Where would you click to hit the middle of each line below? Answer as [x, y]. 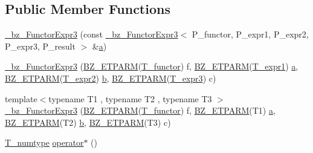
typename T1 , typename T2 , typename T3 [130, 98]
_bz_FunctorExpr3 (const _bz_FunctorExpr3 [92, 34]
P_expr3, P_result [40, 46]
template [21, 98]
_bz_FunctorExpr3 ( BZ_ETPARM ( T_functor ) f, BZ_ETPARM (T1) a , [140, 110]
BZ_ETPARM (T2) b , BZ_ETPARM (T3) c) [88, 122]
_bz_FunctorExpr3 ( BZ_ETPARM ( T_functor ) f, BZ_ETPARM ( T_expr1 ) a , [152, 66]
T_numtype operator [44, 142]
